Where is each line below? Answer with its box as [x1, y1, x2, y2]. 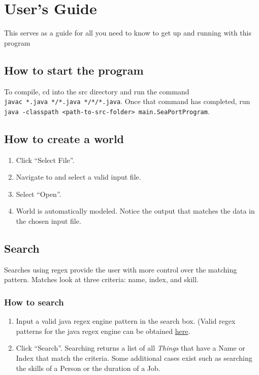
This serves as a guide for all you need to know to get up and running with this [4, 27, 252, 38]
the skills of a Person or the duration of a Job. [16, 362, 160, 373]
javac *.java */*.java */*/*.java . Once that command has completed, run [4, 96, 250, 107]
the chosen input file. [16, 216, 81, 226]
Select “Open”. [16, 188, 61, 199]
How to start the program [4, 62, 144, 78]
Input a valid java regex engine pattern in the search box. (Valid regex [16, 316, 236, 326]
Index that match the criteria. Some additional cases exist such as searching [16, 352, 252, 363]
